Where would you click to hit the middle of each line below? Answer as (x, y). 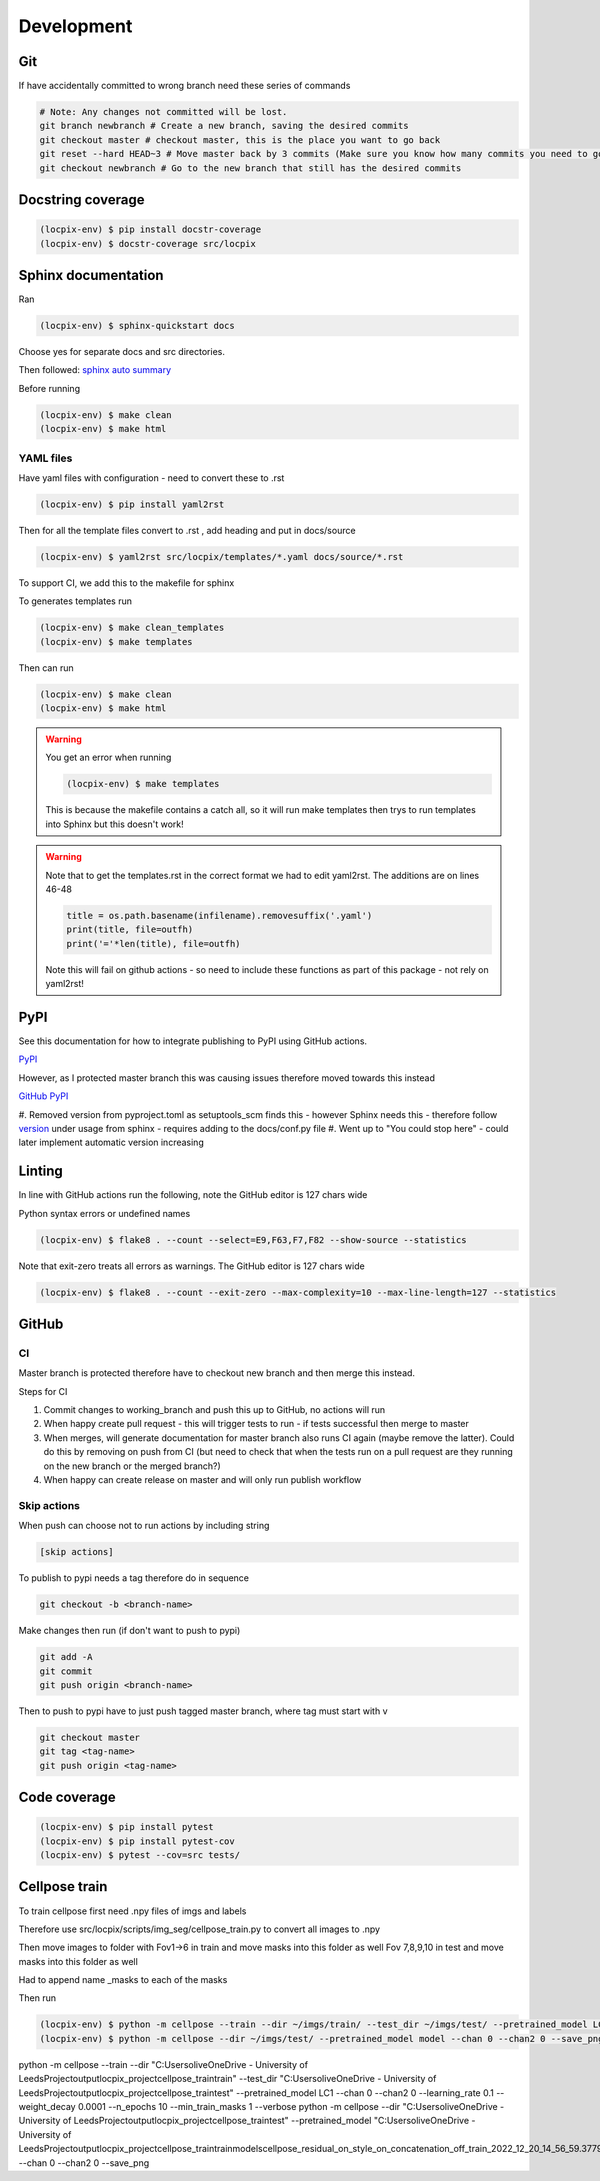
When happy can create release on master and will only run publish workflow (202, 1480)
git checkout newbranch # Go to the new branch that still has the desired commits (250, 168)
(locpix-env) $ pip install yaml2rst (132, 504)
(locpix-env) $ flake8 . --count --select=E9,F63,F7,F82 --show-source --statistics (253, 1239)
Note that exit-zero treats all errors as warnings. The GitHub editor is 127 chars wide (191, 1266)
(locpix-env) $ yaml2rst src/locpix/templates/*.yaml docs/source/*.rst (221, 556)
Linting (41, 1171)
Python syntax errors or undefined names (104, 1213)
